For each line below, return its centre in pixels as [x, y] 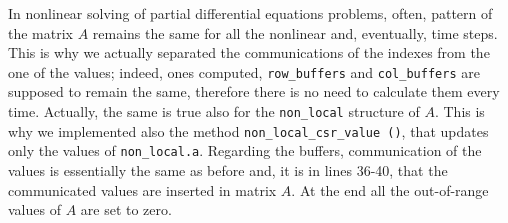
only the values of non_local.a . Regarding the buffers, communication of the [245, 150]
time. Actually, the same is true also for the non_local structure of [214, 111]
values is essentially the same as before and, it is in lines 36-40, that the [228, 170]
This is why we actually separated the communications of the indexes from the [249, 52]
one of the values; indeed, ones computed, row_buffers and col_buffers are [244, 71]
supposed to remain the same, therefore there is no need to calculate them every [254, 91]
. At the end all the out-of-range [390, 189]
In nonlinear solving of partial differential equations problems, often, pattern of [250, 13]
